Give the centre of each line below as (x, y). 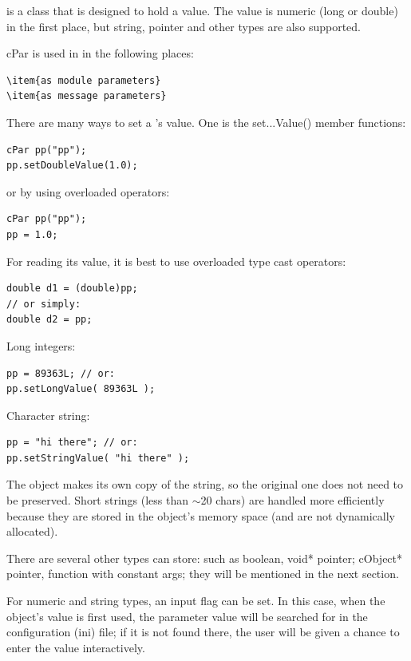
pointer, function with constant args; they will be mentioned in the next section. (203, 574)
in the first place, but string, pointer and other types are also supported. (184, 26)
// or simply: (44, 304)
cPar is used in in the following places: (100, 53)
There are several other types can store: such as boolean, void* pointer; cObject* (205, 558)
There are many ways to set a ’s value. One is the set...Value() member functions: (206, 122)
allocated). (32, 531)
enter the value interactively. (76, 647)
